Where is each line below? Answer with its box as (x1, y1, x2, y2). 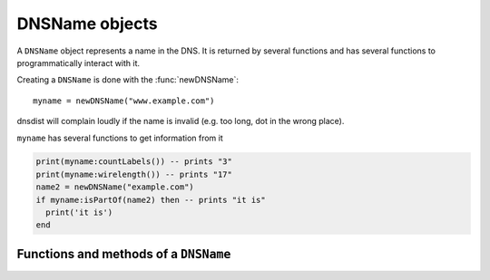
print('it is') (45, 208, 113, 217)
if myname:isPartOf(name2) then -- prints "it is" (35, 195, 267, 205)
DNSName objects (16, 14, 158, 34)
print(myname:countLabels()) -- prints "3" (35, 157, 233, 167)
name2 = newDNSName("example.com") (35, 182, 194, 192)
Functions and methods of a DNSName (16, 246, 231, 262)
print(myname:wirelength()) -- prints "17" (35, 169, 233, 179)
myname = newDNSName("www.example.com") (33, 95, 215, 106)
